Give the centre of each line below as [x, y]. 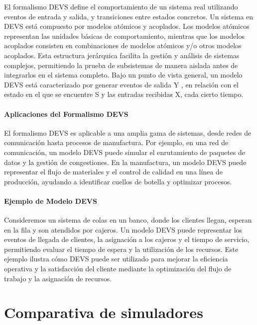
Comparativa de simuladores [104, 312]
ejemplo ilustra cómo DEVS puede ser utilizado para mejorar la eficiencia [116, 259]
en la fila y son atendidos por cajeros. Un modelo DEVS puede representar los [123, 229]
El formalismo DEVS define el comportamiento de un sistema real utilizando [121, 6]
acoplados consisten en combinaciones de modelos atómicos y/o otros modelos [123, 45]
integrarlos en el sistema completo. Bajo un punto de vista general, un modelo [123, 75]
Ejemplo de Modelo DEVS [51, 201]
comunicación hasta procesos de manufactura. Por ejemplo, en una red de [116, 142]
